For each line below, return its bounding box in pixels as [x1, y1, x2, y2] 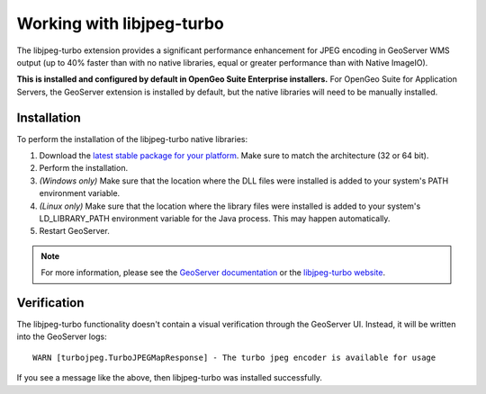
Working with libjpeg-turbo [16, 13, 224, 33]
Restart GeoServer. [39, 226, 110, 237]
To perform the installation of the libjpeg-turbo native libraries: [16, 133, 247, 144]
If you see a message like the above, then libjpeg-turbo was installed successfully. [16, 372, 323, 383]
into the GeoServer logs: [16, 331, 107, 342]
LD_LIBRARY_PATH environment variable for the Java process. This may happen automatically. [39, 212, 391, 224]
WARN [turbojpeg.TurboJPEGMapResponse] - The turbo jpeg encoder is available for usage [32, 352, 436, 363]
